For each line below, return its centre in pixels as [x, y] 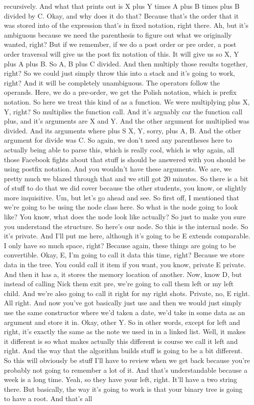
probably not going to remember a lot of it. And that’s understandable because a [126, 370]
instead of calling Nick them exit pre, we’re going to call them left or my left [119, 284]
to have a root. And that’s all [48, 398]
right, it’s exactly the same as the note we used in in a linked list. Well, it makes [125, 331]
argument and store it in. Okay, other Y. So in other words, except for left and [122, 322]
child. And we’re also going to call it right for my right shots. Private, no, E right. [127, 293]
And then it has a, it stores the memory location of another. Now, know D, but [123, 274]
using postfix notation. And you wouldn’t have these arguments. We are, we [118, 169]
